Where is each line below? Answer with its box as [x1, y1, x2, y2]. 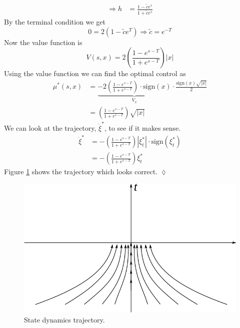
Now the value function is [4, 37, 82, 47]
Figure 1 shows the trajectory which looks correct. [4, 166, 158, 177]
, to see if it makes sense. [104, 123, 181, 133]
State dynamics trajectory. [24, 314, 105, 324]
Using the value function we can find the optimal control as [4, 68, 186, 79]
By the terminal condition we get [4, 16, 105, 27]
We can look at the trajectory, [4, 123, 96, 133]
